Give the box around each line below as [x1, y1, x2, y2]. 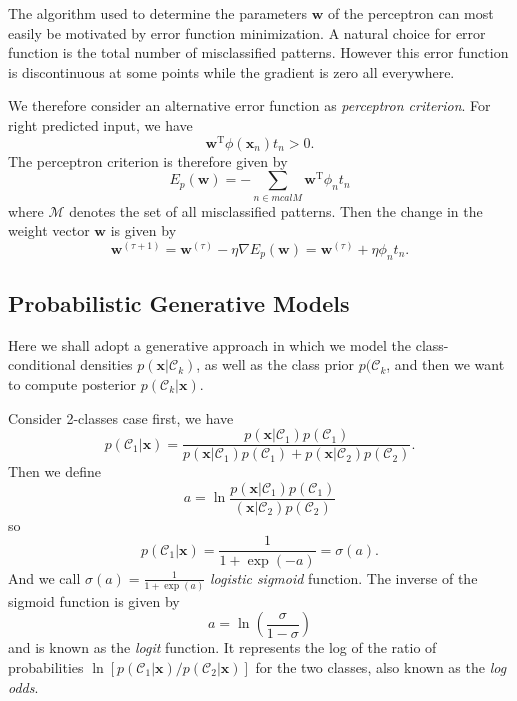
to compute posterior [8, 373, 137, 394]
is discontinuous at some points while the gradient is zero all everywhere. [8, 61, 455, 82]
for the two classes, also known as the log [255, 657, 507, 678]
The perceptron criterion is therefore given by [8, 150, 288, 171]
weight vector [8, 220, 90, 241]
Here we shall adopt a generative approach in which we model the [8, 334, 412, 355]
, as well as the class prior [196, 354, 355, 375]
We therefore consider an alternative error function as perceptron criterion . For [8, 95, 491, 116]
